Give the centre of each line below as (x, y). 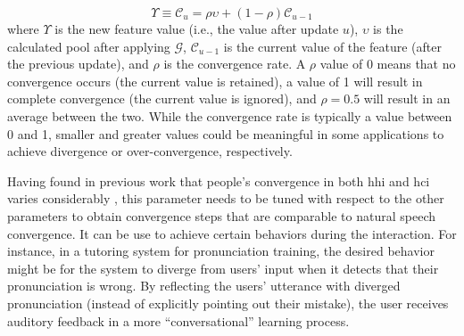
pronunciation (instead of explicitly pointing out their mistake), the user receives (228, 303)
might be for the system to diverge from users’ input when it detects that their (223, 268)
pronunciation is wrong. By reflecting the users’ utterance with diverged (204, 286)
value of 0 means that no (388, 64)
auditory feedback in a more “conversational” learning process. (178, 320)
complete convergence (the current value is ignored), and (162, 98)
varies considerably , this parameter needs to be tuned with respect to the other (226, 198)
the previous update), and (78, 64)
